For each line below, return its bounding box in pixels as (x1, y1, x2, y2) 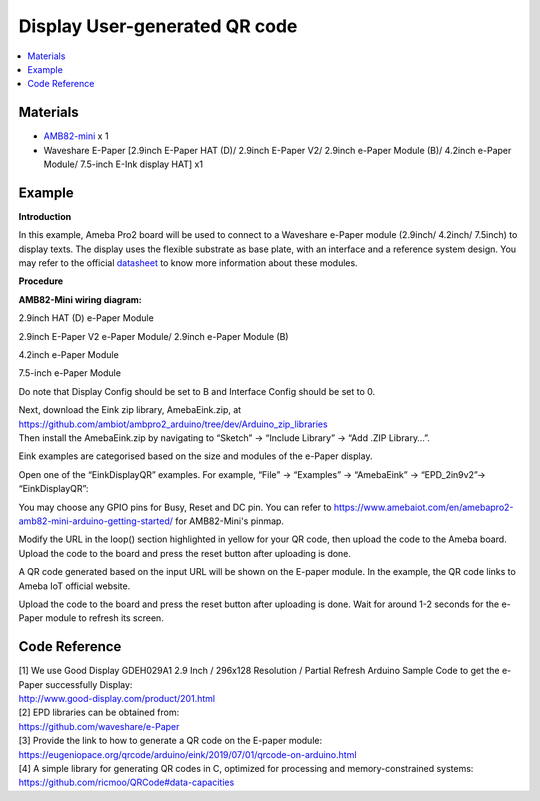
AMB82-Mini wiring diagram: (18, 293, 142, 305)
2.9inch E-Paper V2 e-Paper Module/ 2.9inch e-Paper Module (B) (18, 330, 289, 342)
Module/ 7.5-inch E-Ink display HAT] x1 (43, 158, 204, 170)
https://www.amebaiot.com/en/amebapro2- (333, 501, 514, 513)
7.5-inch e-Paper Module (18, 367, 122, 379)
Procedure (18, 275, 64, 287)
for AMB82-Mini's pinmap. (175, 515, 285, 527)
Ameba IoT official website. (18, 580, 131, 592)
